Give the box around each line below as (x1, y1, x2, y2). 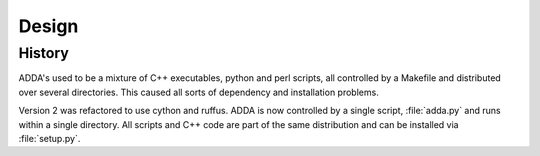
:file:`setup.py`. (18, 132, 81, 144)
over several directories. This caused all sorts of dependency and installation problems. (18, 86, 379, 98)
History (18, 44, 69, 62)
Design (18, 15, 79, 37)
